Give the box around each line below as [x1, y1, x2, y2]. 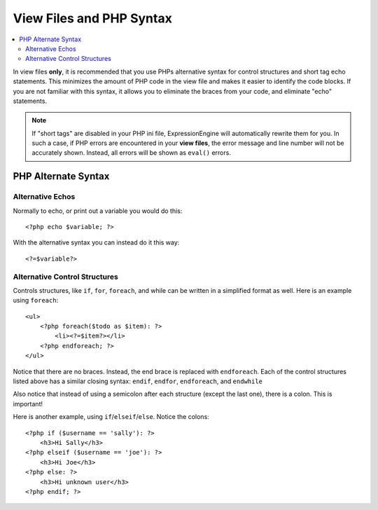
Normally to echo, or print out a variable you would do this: [13, 207, 183, 215]
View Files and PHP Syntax [13, 11, 173, 26]
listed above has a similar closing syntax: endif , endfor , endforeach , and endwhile [13, 377, 262, 385]
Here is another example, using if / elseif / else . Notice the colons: [13, 413, 209, 421]
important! [13, 399, 43, 408]
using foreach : [13, 296, 59, 305]
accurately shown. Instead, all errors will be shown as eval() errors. [31, 149, 231, 157]
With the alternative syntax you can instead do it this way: [13, 238, 180, 247]
